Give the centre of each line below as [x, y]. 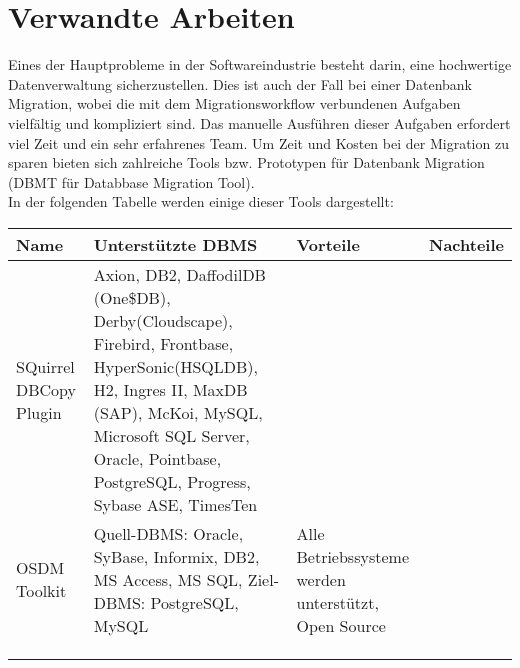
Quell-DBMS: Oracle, [168, 533]
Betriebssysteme [352, 556]
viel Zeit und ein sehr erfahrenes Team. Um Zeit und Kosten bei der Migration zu [258, 142]
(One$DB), [132, 297]
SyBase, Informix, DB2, [176, 556]
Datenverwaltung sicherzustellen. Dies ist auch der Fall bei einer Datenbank [240, 83]
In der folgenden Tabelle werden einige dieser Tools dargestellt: [201, 201]
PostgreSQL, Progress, [172, 481]
